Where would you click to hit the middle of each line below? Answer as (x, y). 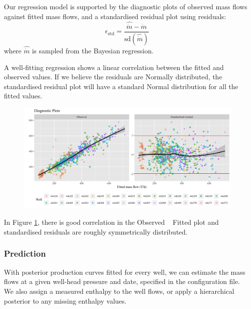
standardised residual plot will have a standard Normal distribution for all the (121, 86)
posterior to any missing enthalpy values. (65, 300)
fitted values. (23, 96)
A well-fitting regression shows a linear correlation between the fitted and (114, 67)
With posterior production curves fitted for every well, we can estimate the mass (125, 272)
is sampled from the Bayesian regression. (93, 50)
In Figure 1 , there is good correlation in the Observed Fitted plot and (112, 222)
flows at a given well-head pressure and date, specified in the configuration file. (122, 281)
